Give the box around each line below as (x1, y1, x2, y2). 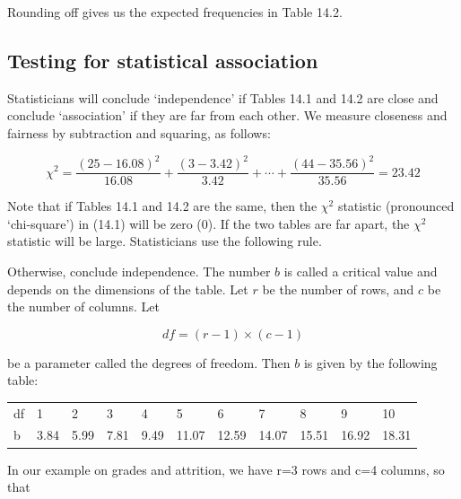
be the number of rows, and (262, 279, 414, 298)
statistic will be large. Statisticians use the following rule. (7, 232, 322, 250)
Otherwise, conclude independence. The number (7, 261, 271, 280)
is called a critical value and (283, 261, 438, 280)
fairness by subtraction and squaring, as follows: (7, 123, 271, 142)
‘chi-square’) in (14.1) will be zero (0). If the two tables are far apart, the (7, 214, 410, 232)
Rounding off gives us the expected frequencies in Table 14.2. (7, 3, 343, 21)
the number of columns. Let (7, 297, 160, 316)
